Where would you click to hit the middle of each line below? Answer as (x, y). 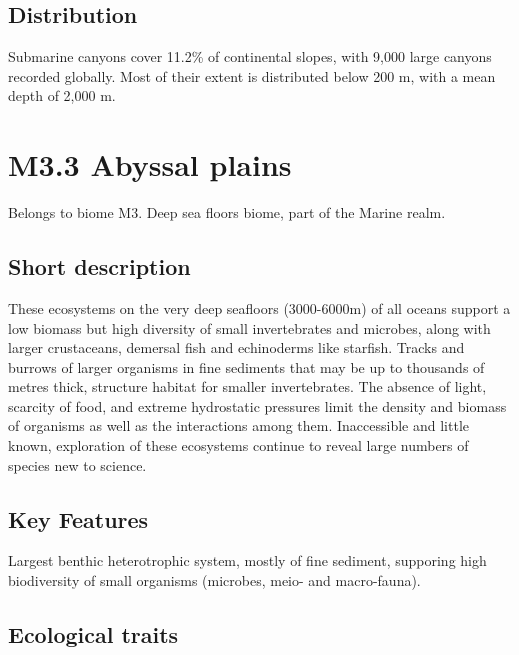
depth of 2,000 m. (62, 95)
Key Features (78, 518)
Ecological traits (93, 634)
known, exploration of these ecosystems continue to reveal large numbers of (238, 445)
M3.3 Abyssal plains (150, 164)
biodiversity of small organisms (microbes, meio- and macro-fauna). (214, 580)
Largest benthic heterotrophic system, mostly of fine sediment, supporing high (247, 560)
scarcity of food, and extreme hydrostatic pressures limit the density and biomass (257, 405)
